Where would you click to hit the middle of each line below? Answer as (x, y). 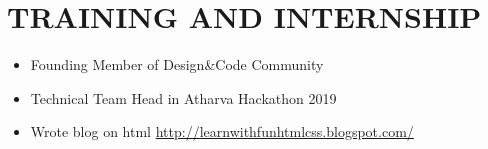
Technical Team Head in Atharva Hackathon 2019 (183, 97)
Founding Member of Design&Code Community (177, 64)
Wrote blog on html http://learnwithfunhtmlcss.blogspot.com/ (222, 131)
